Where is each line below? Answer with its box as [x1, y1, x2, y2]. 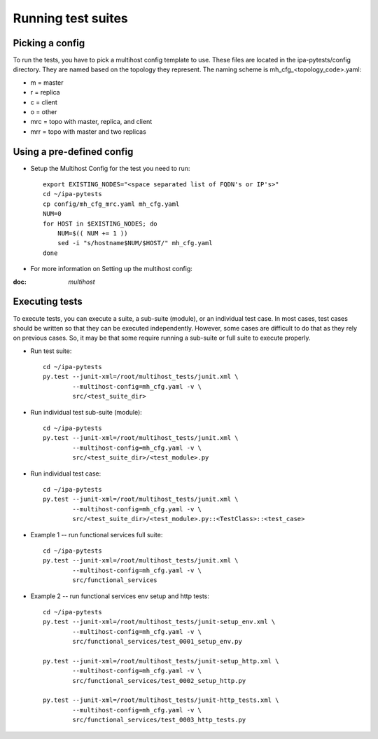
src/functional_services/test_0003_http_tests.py [72, 716, 246, 724]
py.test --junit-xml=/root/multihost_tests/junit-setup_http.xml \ [43, 657, 279, 665]
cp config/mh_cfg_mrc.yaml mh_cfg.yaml [43, 200, 180, 208]
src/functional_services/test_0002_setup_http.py [72, 677, 246, 684]
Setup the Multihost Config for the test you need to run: [30, 164, 190, 172]
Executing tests [13, 296, 83, 308]
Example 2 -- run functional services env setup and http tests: [30, 592, 210, 600]
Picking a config [13, 37, 85, 49]
